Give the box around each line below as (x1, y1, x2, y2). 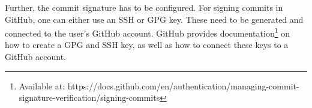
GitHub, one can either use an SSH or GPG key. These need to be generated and (5, 13, 304, 25)
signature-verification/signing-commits (19, 91, 160, 104)
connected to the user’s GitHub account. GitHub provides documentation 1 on (5, 25, 290, 39)
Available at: (19, 79, 65, 92)
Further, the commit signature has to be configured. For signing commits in (5, 1, 283, 13)
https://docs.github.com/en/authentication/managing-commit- (67, 79, 299, 92)
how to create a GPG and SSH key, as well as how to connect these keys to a (5, 38, 289, 51)
